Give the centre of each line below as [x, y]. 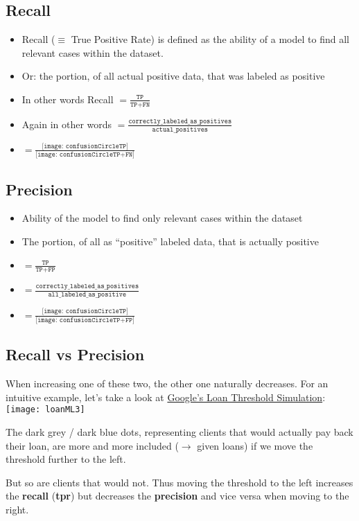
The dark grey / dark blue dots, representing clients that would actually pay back [179, 431]
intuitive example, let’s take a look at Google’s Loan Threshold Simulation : [166, 397]
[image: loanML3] [45, 410]
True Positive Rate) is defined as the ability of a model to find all [210, 39]
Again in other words [67, 124]
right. [17, 509]
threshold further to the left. [66, 459]
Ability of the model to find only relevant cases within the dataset [162, 218]
